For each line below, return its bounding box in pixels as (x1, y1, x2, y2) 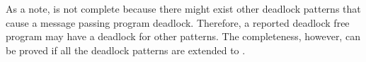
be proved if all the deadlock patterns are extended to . (6, 42, 246, 57)
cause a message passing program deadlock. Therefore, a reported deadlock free (6, 15, 350, 30)
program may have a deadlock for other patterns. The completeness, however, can (6, 29, 360, 44)
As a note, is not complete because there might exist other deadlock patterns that (6, 1, 361, 15)
